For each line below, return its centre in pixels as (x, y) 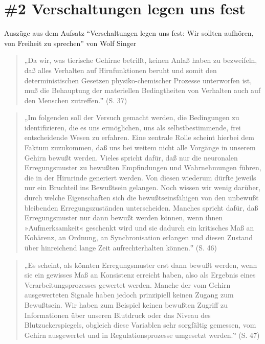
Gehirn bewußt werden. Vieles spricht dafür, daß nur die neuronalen (131, 157)
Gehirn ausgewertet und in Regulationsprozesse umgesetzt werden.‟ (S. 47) (142, 335)
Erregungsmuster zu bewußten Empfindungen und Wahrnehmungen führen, (143, 167)
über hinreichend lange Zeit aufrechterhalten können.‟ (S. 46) (121, 247)
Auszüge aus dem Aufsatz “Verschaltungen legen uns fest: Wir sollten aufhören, (129, 33)
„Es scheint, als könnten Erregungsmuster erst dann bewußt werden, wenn (141, 265)
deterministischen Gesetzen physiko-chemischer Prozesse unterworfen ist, (138, 80)
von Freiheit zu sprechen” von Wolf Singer (70, 43)
